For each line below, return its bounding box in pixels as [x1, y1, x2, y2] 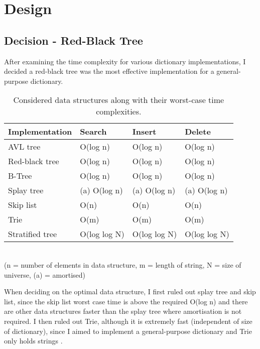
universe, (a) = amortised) [4, 269, 86, 280]
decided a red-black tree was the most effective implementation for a [4, 66, 214, 76]
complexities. [96, 105, 142, 118]
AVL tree [8, 141, 41, 153]
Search [80, 126, 107, 138]
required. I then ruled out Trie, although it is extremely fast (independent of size [4, 315, 252, 326]
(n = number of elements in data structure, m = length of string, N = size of [4, 259, 241, 270]
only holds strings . [4, 335, 63, 346]
